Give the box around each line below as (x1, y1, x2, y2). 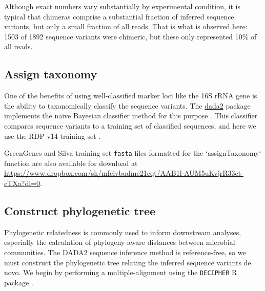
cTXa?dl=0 (4, 177, 40, 188)
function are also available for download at (4, 157, 138, 168)
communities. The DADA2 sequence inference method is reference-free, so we (4, 246, 246, 257)
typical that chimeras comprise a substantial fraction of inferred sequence (4, 11, 234, 22)
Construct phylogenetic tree (4, 202, 156, 218)
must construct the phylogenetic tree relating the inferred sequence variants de (4, 257, 251, 267)
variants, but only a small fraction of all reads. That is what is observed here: (4, 21, 248, 32)
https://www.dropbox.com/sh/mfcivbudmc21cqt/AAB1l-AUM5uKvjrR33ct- (4, 168, 243, 178)
